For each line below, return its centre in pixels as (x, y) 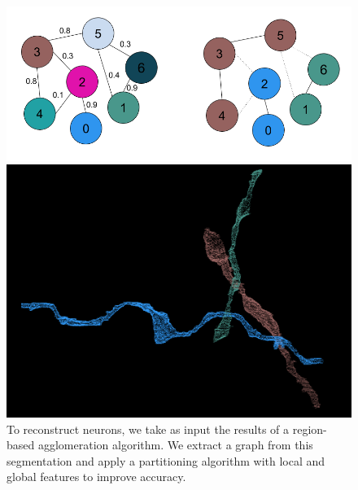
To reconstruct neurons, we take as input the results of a (148, 429)
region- (310, 429)
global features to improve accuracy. (96, 477)
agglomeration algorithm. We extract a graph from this (175, 445)
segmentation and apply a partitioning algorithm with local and (166, 460)
